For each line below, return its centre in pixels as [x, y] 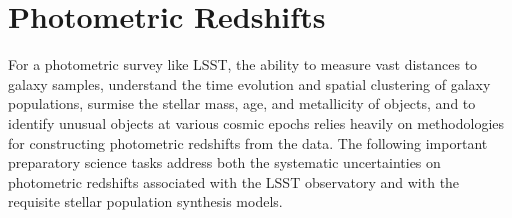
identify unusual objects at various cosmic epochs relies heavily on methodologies [256, 122]
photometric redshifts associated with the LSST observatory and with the [234, 181]
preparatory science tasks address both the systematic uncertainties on [224, 162]
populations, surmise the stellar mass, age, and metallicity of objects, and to [242, 103]
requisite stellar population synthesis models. [145, 201]
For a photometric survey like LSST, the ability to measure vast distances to [243, 64]
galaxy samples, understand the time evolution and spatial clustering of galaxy [249, 83]
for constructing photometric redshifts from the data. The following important [248, 142]
